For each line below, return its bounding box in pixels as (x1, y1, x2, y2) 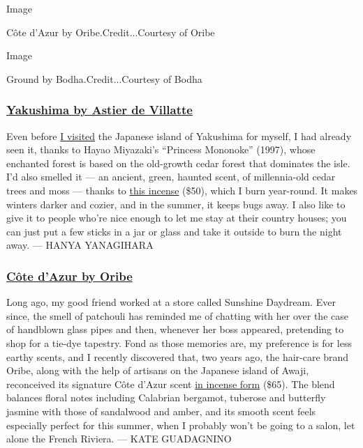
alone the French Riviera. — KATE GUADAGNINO (6, 431, 232, 446)
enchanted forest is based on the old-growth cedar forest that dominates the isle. (6, 155, 350, 170)
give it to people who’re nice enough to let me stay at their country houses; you (6, 210, 347, 225)
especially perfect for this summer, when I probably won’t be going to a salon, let (6, 417, 355, 432)
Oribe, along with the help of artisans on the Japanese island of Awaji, (6, 363, 309, 378)
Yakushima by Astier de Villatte (6, 101, 193, 118)
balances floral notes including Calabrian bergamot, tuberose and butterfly (6, 390, 326, 405)
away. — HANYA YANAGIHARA (6, 238, 154, 252)
